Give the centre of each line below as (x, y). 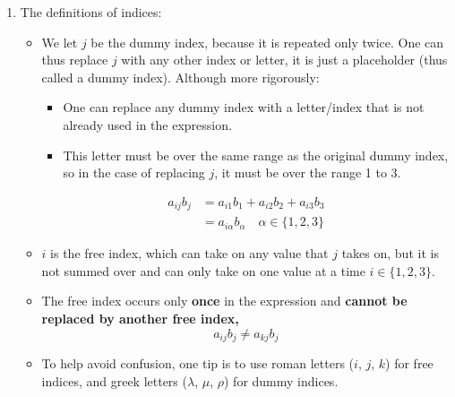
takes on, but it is (390, 253)
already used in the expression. (147, 124)
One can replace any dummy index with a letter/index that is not (244, 107)
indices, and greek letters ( (114, 380)
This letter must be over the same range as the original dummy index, (256, 155)
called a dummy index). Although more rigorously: (180, 77)
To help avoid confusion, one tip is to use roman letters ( (198, 363)
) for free (409, 363)
